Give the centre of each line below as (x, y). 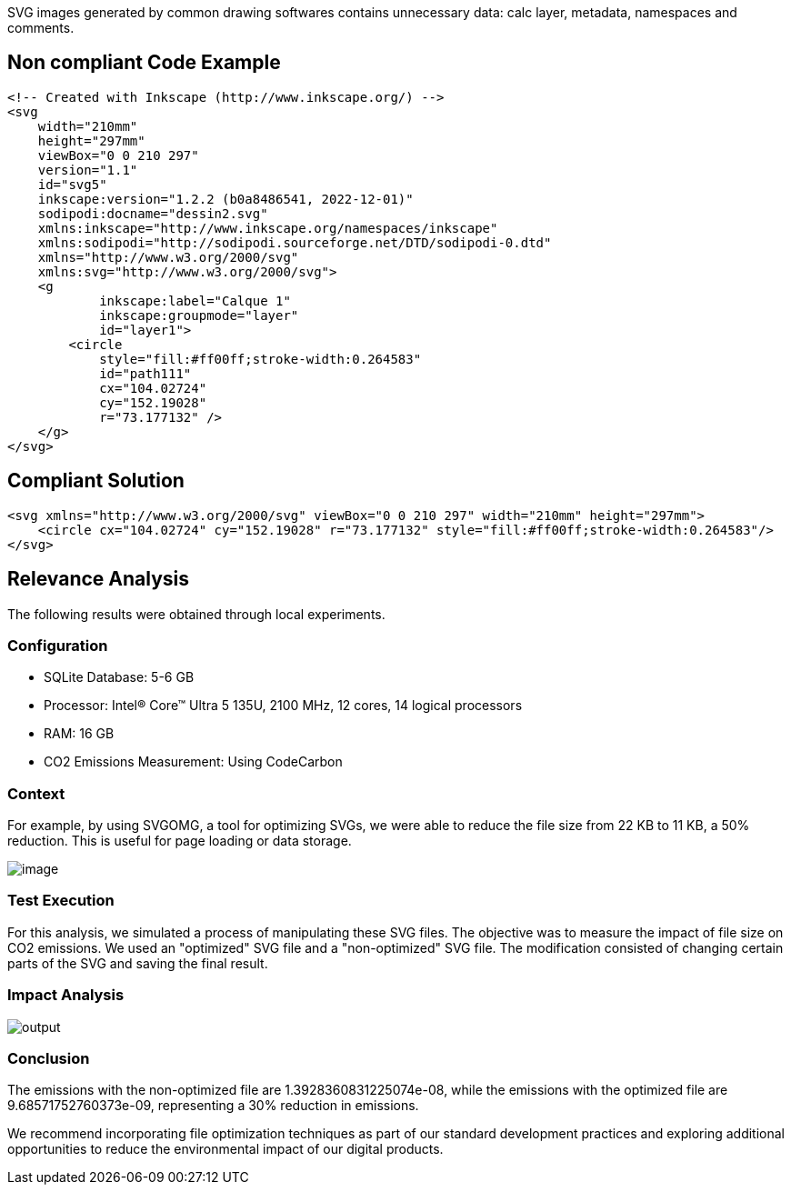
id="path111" (145, 373)
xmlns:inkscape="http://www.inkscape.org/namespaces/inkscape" (268, 228)
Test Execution (61, 901)
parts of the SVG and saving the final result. (138, 963)
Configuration (58, 645)
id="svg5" (72, 184)
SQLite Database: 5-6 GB (119, 677)
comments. (41, 28)
